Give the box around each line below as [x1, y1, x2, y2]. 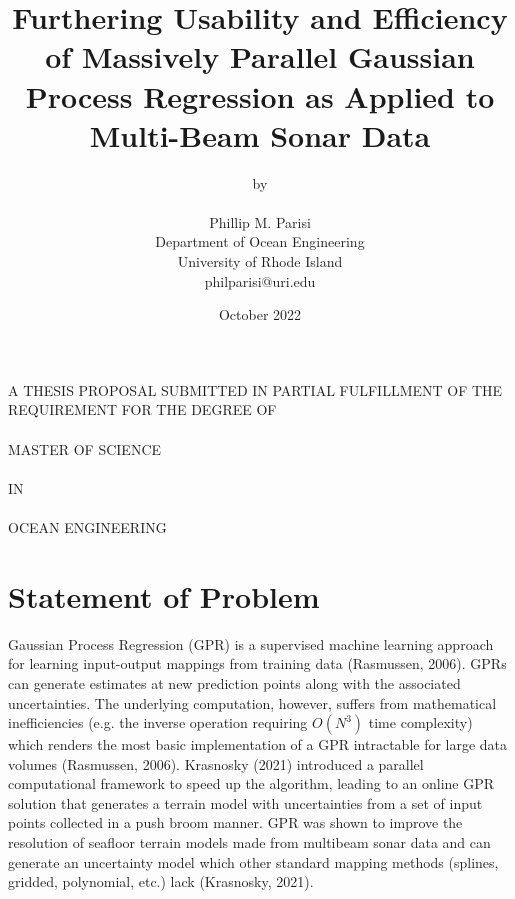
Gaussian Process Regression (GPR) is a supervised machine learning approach [8, 633, 494, 654]
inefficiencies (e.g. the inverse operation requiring [8, 712, 308, 733]
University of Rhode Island [177, 251, 343, 272]
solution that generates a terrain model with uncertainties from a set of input [8, 792, 483, 813]
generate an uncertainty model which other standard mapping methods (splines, [8, 851, 499, 872]
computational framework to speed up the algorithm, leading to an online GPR [8, 773, 495, 794]
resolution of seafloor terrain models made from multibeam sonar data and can [8, 832, 491, 853]
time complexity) [368, 712, 473, 733]
